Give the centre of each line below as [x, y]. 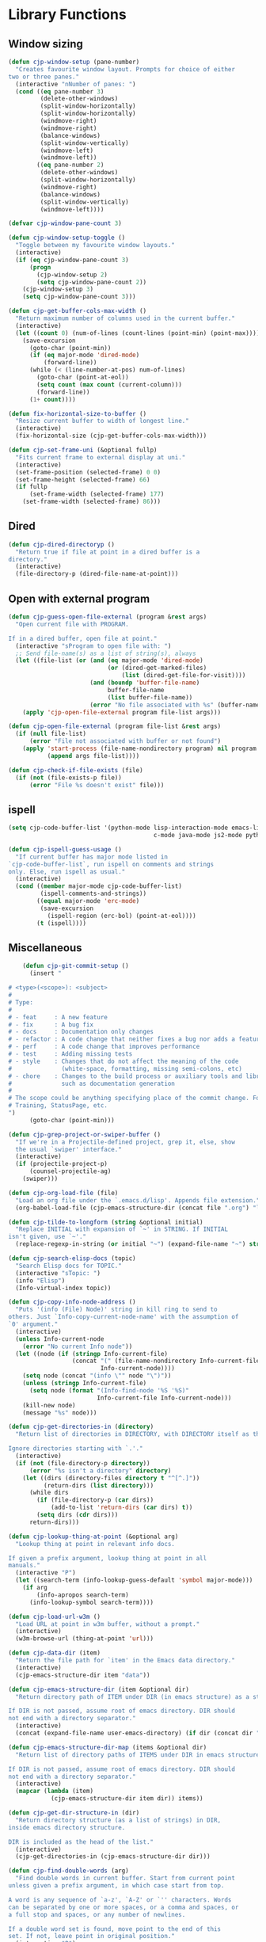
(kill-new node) [49, 1405]
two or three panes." [44, 77]
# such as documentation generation [92, 1083]
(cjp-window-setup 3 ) [58, 289]
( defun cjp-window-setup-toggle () [67, 238]
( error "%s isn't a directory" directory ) [100, 1471]
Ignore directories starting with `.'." [76, 1449]
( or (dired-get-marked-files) [157, 668]
